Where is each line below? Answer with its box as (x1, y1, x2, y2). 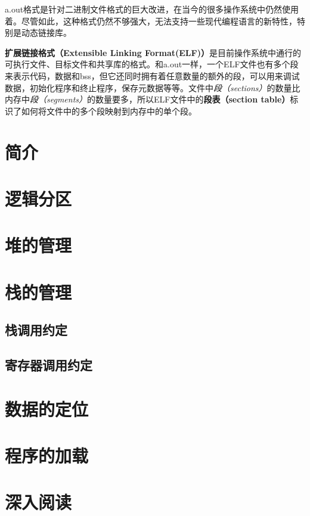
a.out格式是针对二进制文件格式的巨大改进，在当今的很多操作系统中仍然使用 (5, 3, 299, 15)
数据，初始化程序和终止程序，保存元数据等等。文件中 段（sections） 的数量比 (5, 81, 300, 94)
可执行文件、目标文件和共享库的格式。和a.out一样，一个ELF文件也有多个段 (5, 58, 299, 70)
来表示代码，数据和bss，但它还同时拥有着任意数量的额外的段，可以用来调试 (5, 69, 300, 82)
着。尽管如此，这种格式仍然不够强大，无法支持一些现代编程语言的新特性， (5, 14, 297, 27)
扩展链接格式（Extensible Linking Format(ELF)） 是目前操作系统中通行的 (5, 46, 301, 58)
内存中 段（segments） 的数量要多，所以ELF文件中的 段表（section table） (5, 93, 290, 105)
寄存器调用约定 (5, 356, 92, 374)
